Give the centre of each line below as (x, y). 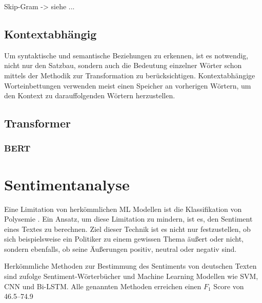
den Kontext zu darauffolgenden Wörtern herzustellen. (90, 95)
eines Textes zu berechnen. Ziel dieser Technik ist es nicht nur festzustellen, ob (127, 229)
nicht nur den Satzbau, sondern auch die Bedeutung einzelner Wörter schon (123, 65)
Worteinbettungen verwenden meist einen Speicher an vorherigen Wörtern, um (128, 85)
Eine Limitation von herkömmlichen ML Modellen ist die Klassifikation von (123, 209)
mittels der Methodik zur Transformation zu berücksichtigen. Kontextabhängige (130, 75)
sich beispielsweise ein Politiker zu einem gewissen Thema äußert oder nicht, (124, 239)
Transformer (37, 123)
